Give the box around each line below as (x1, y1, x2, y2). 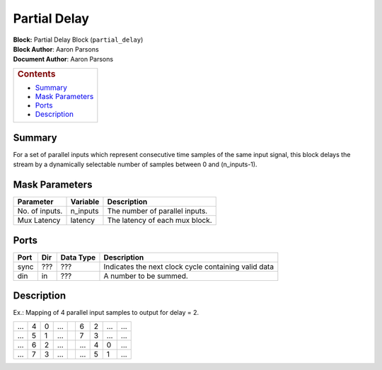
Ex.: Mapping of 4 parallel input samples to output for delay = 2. (13, 308, 199, 317)
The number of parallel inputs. (107, 206, 208, 216)
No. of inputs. (17, 206, 63, 216)
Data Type (60, 252, 96, 262)
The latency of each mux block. (107, 216, 212, 226)
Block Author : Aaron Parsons (13, 45, 99, 53)
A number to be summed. (103, 271, 189, 281)
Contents (17, 68, 56, 79)
